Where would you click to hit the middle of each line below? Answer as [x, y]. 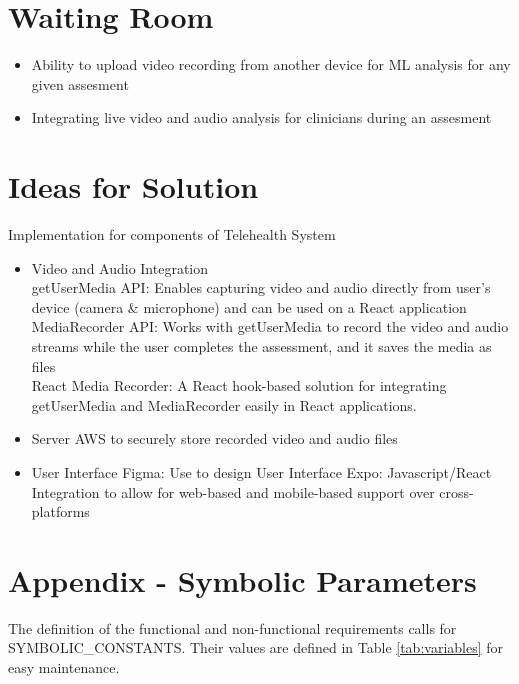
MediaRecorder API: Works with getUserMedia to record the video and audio [270, 326]
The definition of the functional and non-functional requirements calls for [232, 627]
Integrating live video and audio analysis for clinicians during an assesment [261, 117]
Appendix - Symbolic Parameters [242, 579]
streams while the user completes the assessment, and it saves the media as [261, 346]
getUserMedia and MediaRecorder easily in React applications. [224, 404]
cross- [456, 491]
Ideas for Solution [133, 186]
